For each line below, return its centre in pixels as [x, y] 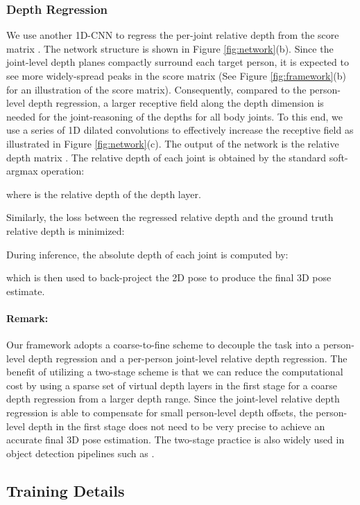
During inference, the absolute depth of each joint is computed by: [147, 254]
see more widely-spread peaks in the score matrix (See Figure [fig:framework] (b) [176, 76]
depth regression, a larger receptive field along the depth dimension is [176, 103]
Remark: [27, 318]
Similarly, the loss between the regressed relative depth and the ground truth [170, 217]
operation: [63, 171]
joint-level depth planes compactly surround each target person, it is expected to [178, 62]
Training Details [66, 490]
